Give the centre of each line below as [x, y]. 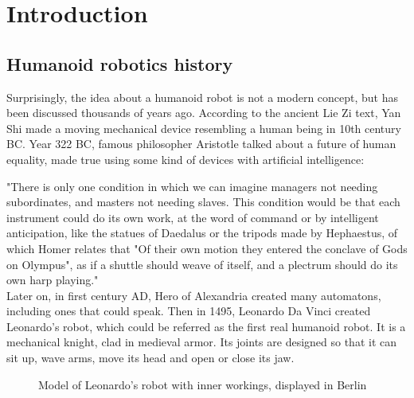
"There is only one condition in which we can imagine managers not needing [192, 186]
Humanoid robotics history [120, 63]
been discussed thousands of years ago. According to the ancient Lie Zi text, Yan [204, 113]
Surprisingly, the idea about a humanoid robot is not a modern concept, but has [203, 97]
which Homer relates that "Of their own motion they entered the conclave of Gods [207, 248]
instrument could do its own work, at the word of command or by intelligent [193, 217]
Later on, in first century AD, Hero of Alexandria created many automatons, [194, 295]
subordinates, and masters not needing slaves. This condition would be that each [203, 202]
